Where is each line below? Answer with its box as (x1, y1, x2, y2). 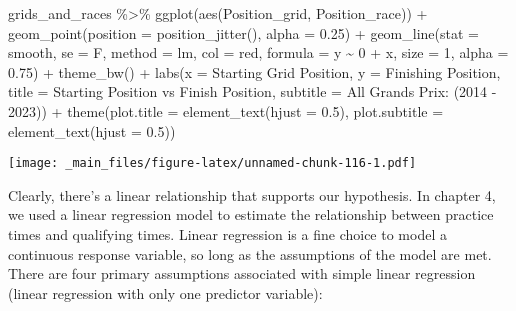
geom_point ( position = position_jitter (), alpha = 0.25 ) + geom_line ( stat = (8, 22, 479, 43)
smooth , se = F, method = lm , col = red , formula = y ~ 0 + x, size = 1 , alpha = (8, 42, 509, 63)
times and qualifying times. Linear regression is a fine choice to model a (8, 224, 447, 244)
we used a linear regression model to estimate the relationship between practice (8, 204, 494, 225)
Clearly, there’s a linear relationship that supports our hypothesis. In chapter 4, (8, 184, 496, 205)
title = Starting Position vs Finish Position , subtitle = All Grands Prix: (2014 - (8, 81, 497, 102)
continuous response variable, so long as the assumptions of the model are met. (8, 243, 492, 264)
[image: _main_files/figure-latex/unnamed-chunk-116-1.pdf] (8, 156, 417, 171)
